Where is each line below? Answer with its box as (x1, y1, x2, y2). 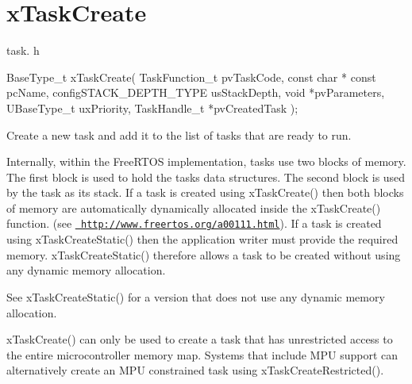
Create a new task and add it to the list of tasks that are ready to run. (6, 126, 352, 143)
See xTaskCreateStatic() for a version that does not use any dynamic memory (6, 288, 385, 305)
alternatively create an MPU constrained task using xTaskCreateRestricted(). (6, 362, 384, 378)
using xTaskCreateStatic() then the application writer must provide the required (6, 231, 399, 248)
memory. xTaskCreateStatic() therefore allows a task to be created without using (6, 246, 401, 263)
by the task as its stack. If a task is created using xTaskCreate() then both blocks (6, 184, 404, 201)
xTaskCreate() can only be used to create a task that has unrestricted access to (6, 331, 393, 348)
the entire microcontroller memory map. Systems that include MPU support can (6, 346, 398, 363)
